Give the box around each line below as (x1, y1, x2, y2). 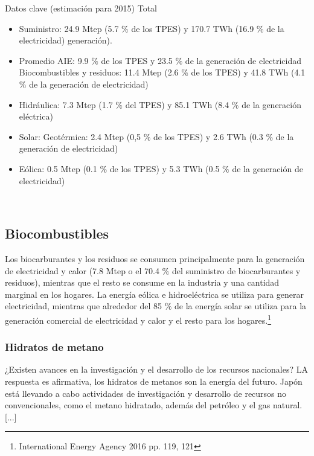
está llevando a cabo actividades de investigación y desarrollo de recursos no (5, 387, 287, 399)
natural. (272, 399, 303, 411)
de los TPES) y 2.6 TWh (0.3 (153, 130, 263, 143)
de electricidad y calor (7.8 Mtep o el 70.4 (5, 264, 159, 277)
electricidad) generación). (19, 34, 112, 47)
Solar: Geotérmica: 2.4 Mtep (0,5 (19, 130, 141, 143)
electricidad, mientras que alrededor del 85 (5, 300, 162, 312)
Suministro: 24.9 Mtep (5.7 (19, 22, 119, 34)
